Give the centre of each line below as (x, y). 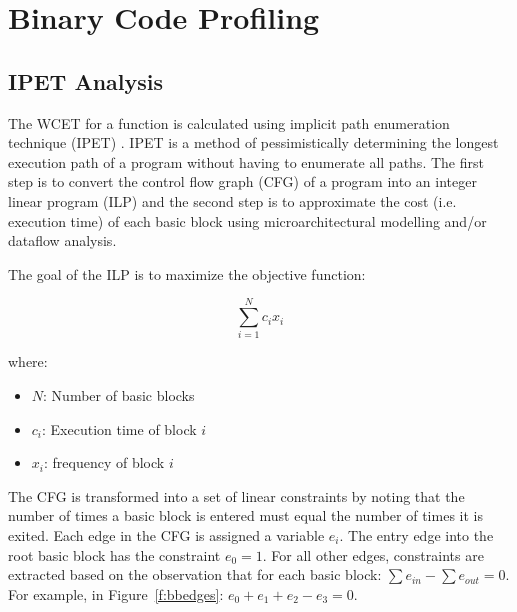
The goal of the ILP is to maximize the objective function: (187, 273)
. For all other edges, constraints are (373, 554)
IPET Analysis (86, 80)
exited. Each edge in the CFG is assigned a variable (166, 535)
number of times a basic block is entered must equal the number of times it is (245, 515)
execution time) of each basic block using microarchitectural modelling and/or (247, 220)
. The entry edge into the (416, 535)
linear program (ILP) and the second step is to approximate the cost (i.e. (232, 200)
